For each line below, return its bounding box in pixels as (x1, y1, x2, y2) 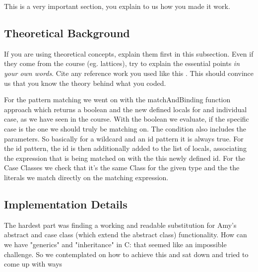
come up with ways (4, 259, 63, 269)
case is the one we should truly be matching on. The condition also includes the (4, 123, 247, 134)
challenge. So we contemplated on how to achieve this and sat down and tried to (4, 249, 249, 259)
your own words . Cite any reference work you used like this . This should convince (4, 68, 254, 78)
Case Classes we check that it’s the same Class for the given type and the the (4, 162, 240, 173)
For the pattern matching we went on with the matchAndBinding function (4, 94, 231, 105)
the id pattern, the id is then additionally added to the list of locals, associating (4, 143, 247, 153)
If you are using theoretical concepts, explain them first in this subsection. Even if (4, 48, 254, 59)
